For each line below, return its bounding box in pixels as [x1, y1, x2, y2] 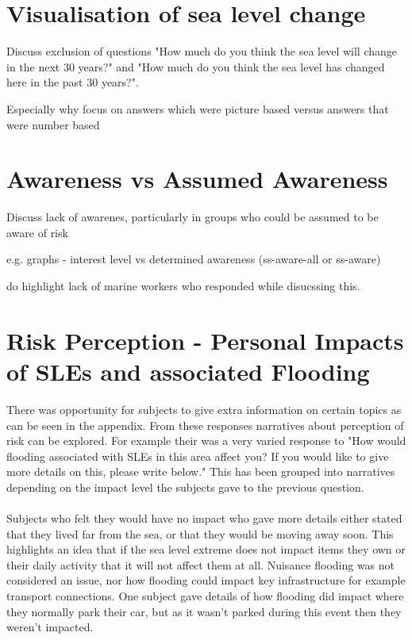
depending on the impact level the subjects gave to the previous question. [6, 478, 364, 495]
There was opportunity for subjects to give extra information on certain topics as [6, 400, 402, 417]
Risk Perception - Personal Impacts [6, 324, 404, 356]
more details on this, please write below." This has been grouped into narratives [6, 463, 395, 480]
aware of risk [6, 224, 68, 240]
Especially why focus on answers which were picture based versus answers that [6, 100, 389, 117]
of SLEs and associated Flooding [6, 354, 370, 387]
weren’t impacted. [6, 619, 94, 635]
